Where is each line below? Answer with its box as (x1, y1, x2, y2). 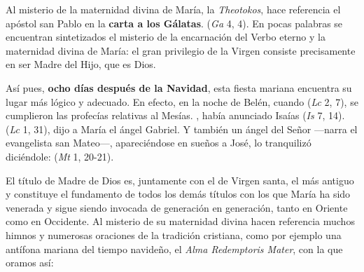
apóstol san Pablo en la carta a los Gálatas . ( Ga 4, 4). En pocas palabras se (6, 15, 343, 30)
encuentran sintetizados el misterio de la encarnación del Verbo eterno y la (6, 29, 325, 44)
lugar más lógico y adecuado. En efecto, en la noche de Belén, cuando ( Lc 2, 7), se (6, 94, 358, 109)
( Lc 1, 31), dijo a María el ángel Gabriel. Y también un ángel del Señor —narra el (6, 121, 358, 136)
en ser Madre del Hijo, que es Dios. (6, 57, 156, 72)
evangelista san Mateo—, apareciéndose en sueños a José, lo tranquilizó (6, 135, 311, 150)
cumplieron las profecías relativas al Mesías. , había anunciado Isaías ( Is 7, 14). (6, 108, 345, 123)
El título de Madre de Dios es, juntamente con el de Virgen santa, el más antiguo (6, 172, 354, 187)
